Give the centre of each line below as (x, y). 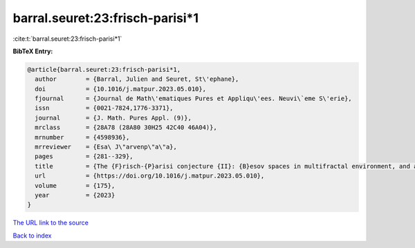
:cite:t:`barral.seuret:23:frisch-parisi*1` (67, 39)
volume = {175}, (75, 185)
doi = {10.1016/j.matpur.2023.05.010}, (121, 89)
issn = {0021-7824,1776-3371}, (104, 108)
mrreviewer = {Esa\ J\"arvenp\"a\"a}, (106, 147)
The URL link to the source (51, 223)
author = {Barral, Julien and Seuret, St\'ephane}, (137, 79)
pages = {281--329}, (84, 156)
